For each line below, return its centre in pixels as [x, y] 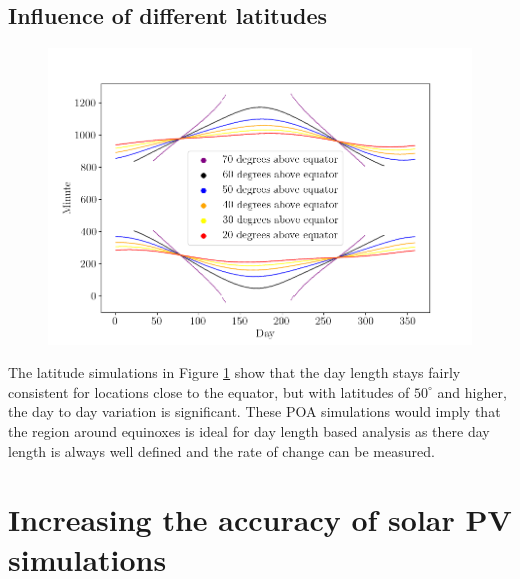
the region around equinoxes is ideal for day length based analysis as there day [249, 431]
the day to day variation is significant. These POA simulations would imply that [254, 411]
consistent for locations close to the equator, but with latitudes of [209, 391]
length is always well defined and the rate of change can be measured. [221, 450]
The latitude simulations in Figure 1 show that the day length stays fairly [234, 372]
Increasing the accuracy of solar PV [260, 519]
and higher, [472, 391]
